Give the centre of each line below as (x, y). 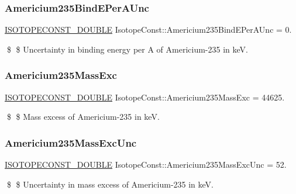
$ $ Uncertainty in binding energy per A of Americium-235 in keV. (127, 49)
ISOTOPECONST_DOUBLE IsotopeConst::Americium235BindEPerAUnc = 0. (148, 30)
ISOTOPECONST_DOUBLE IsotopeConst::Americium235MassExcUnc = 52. (146, 164)
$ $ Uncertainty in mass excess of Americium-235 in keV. (110, 184)
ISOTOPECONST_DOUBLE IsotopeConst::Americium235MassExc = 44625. (145, 97)
